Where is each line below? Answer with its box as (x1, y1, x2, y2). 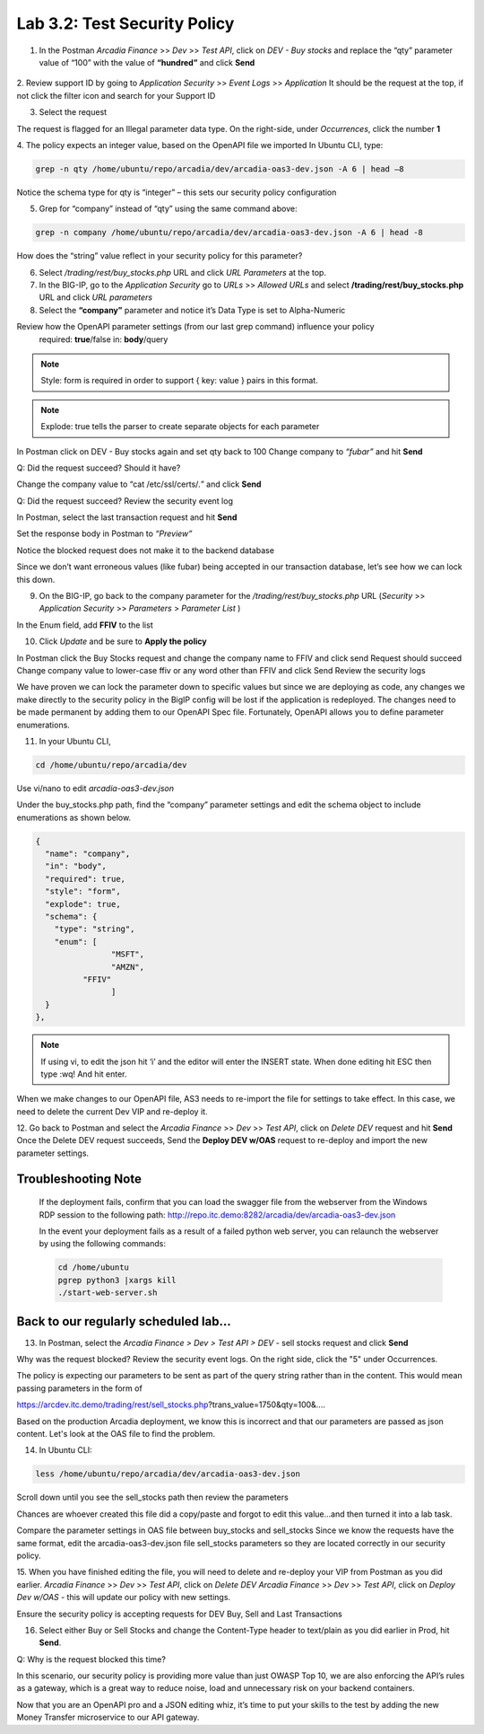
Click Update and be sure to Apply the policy (39, 636, 207, 647)
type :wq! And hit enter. (40, 1069, 127, 1079)
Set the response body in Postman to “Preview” (16, 528, 193, 539)
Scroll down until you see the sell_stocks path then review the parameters (16, 1492, 289, 1503)
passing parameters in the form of (16, 1383, 143, 1394)
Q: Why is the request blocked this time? (16, 1653, 166, 1665)
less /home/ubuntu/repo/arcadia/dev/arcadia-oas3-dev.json (35, 1469, 300, 1479)
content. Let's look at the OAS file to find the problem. (16, 1429, 215, 1439)
